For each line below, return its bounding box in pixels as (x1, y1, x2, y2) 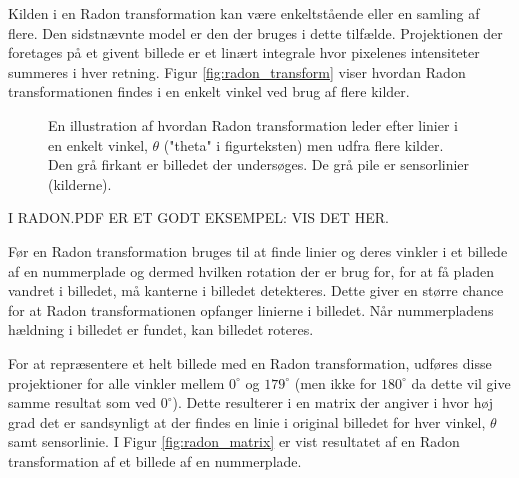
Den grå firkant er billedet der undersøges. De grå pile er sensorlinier (48, 154, 470, 175)
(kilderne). (48, 173, 112, 194)
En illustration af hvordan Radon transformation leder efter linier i (48, 114, 459, 135)
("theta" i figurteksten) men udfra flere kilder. (163, 134, 444, 155)
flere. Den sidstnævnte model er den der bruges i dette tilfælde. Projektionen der (8, 22, 503, 43)
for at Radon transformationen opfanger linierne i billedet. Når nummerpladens (8, 299, 494, 320)
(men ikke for (294, 372, 377, 393)
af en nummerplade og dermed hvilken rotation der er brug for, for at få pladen (8, 260, 495, 281)
